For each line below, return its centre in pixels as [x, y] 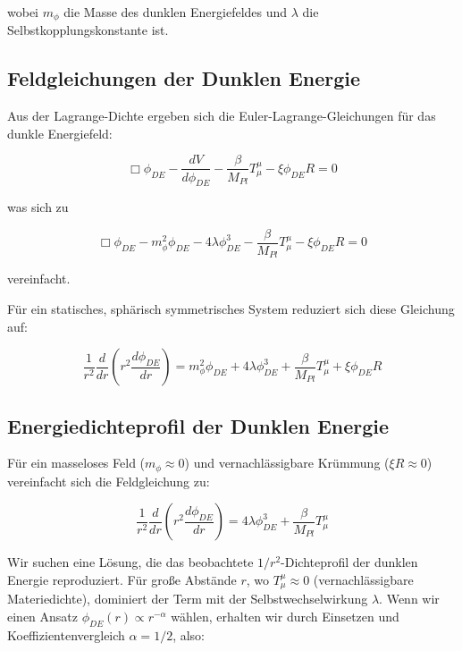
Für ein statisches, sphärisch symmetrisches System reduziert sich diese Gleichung [231, 309]
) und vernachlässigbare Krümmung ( [287, 463]
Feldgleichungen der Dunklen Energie [184, 78]
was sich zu [38, 207]
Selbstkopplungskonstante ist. [88, 30]
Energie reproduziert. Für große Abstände [122, 580]
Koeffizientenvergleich [66, 634]
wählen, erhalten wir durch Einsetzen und [285, 617]
